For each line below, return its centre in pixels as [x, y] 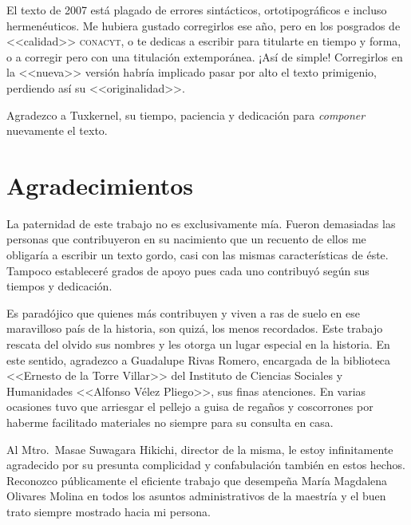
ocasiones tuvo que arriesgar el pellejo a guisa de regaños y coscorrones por [190, 407]
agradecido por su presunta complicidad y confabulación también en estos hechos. [206, 465]
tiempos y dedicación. [59, 286]
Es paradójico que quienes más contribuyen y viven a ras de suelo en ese [183, 312]
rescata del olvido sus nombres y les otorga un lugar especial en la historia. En [198, 344]
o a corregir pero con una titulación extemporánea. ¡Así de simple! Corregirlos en [205, 56]
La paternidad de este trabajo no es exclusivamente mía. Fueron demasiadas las [201, 223]
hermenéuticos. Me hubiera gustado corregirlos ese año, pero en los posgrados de [204, 25]
